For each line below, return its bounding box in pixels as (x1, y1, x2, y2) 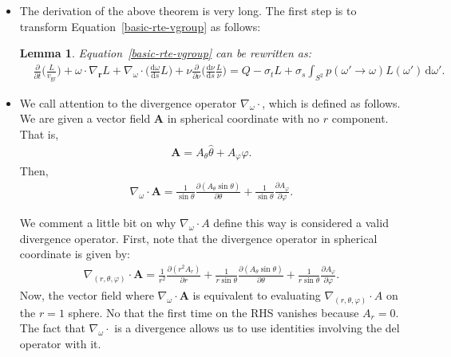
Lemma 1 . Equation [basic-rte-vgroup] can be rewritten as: (19, 45, 311, 61)
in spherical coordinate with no (167, 110, 320, 127)
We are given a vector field (19, 110, 151, 127)
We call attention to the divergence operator (19, 94, 237, 111)
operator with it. (19, 335, 101, 351)
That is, (19, 125, 59, 142)
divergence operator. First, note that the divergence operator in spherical (19, 229, 378, 246)
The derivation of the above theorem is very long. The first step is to (19, 2, 357, 18)
